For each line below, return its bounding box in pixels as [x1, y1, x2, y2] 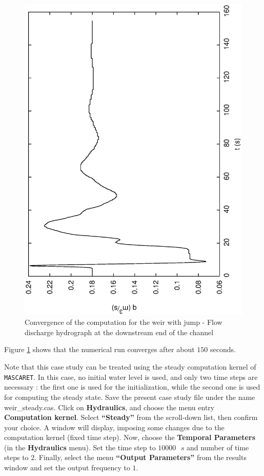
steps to [4, 452, 29, 463]
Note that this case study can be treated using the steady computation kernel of [4, 361, 256, 372]
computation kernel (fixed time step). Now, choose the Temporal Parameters [4, 432, 255, 443]
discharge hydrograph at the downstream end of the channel [25, 326, 214, 337]
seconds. [210, 344, 236, 355]
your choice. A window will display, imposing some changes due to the [4, 422, 225, 432]
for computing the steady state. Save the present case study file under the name [4, 391, 255, 402]
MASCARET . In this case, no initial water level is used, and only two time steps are [4, 371, 258, 382]
